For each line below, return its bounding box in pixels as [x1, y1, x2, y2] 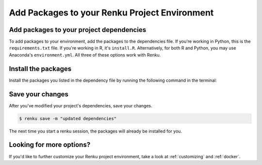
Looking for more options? [9, 141, 91, 149]
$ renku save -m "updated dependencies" [19, 116, 116, 121]
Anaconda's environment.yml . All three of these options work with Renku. [9, 52, 161, 58]
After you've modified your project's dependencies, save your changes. [9, 103, 152, 108]
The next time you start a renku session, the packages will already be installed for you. [9, 128, 182, 134]
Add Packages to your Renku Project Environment [9, 7, 214, 18]
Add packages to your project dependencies [9, 26, 147, 34]
